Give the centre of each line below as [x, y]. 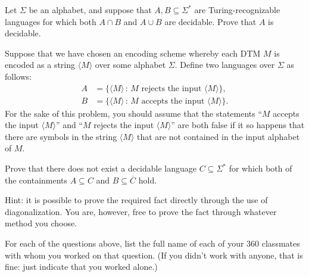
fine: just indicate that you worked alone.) [81, 267]
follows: [18, 76]
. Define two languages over [225, 65]
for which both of [260, 168]
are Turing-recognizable [237, 10]
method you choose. [41, 223]
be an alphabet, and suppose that [90, 10]
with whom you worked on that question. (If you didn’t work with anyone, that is [154, 255]
